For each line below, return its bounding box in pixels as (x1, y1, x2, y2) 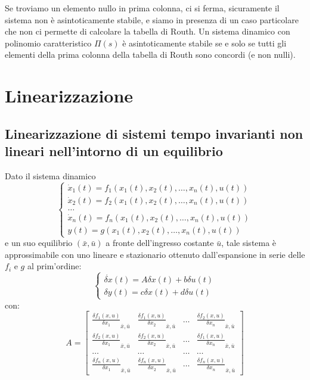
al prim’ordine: (27, 260, 82, 272)
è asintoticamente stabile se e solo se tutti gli (122, 36, 287, 49)
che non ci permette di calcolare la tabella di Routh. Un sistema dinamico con (5, 25, 290, 38)
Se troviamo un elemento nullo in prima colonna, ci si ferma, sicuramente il (5, 2, 280, 14)
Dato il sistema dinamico (5, 169, 96, 182)
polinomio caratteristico (5, 36, 92, 49)
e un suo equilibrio (5, 236, 73, 249)
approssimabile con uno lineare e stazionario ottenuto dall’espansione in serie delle (5, 248, 305, 260)
